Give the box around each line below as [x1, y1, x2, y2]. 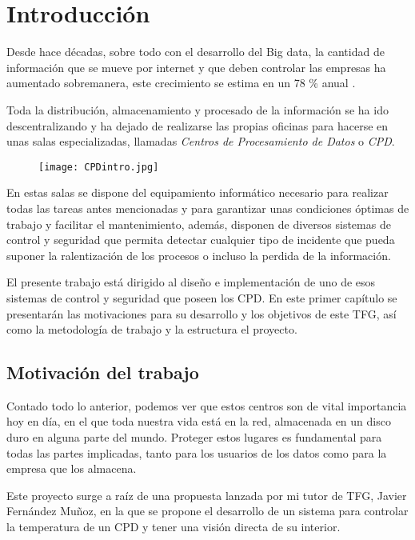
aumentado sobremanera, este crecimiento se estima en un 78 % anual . [6, 74, 356, 91]
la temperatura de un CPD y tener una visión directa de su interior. [6, 518, 341, 535]
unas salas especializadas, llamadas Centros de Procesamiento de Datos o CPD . [6, 133, 395, 150]
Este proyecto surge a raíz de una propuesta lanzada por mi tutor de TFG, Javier [6, 486, 407, 503]
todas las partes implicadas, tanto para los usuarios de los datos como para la [6, 444, 387, 461]
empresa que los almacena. [6, 460, 137, 477]
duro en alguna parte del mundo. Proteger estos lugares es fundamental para [6, 429, 382, 446]
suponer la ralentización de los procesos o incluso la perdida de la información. [6, 246, 391, 263]
